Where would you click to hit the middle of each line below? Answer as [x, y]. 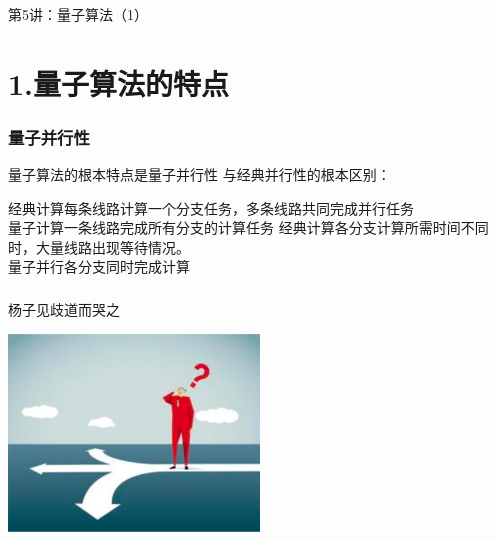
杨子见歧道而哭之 [64, 309]
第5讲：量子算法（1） [78, 13]
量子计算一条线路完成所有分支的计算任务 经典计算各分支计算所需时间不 [241, 227]
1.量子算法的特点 [119, 82]
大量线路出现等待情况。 [112, 246]
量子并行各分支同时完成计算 [99, 266]
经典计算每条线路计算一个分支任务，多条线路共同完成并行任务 [211, 207]
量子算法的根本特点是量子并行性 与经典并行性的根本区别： [199, 174]
